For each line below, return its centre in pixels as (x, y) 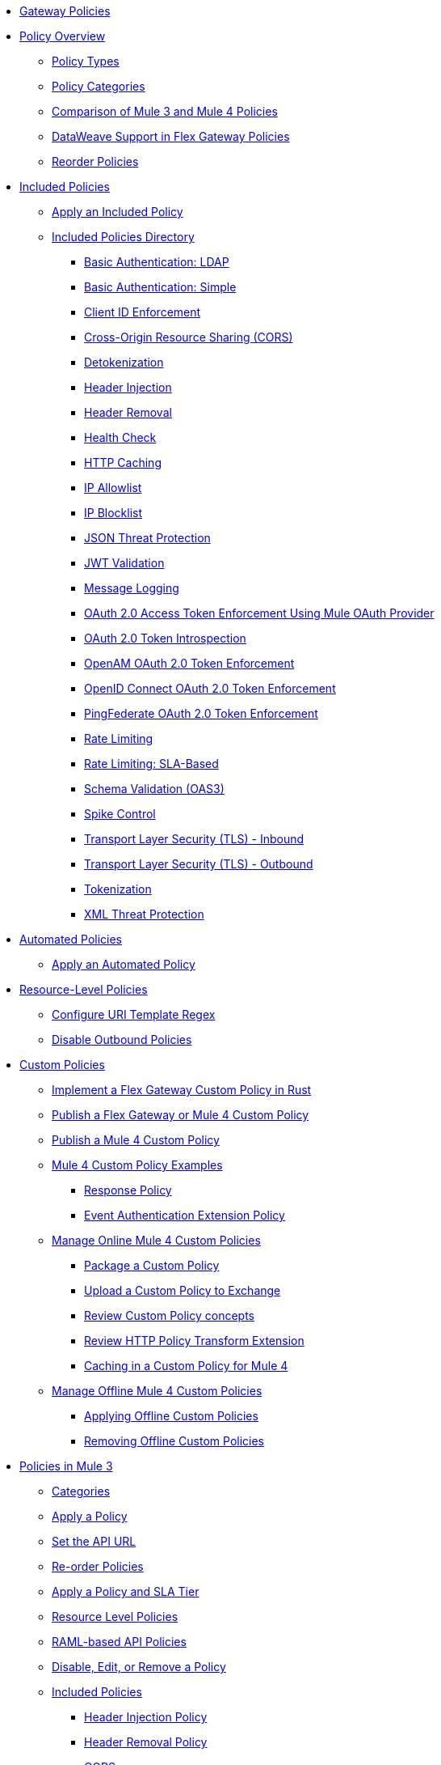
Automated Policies (71, 939)
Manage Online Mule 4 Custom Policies (156, 1240)
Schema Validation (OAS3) (154, 789)
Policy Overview (63, 36)
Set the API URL (94, 1541)
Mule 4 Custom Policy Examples (137, 1165)
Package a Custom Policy (152, 1265)
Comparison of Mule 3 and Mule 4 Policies (165, 111)
